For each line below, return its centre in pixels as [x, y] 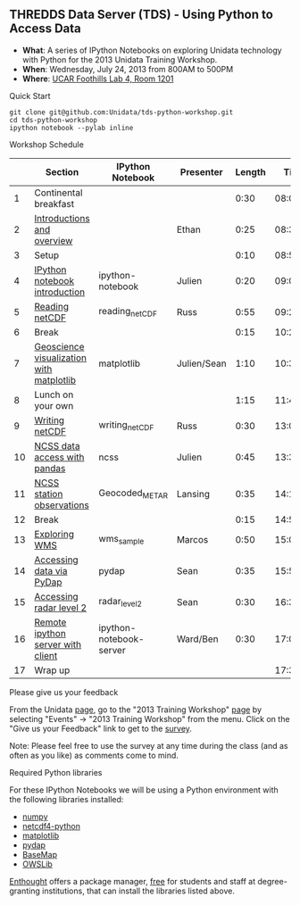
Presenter [201, 171]
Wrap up [52, 670]
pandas [50, 468]
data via [51, 570]
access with [59, 457]
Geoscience [59, 346]
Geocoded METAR [133, 494]
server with [58, 644]
